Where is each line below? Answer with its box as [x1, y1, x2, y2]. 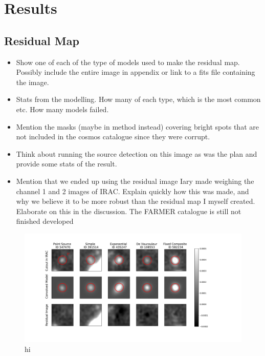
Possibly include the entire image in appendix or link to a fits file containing [16, 67, 255, 77]
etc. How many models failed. [16, 103, 109, 114]
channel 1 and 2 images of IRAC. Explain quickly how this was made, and [16, 185, 249, 196]
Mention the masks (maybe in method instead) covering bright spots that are [16, 121, 259, 132]
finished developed [16, 216, 74, 226]
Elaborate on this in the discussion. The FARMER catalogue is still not [16, 205, 241, 216]
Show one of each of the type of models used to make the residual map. [16, 56, 240, 67]
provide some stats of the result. [16, 158, 117, 169]
